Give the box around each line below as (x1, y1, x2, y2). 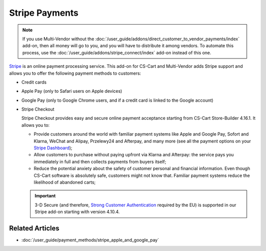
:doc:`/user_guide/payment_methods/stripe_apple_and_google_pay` (21, 237, 160, 243)
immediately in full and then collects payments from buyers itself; (33, 159, 166, 165)
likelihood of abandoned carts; (33, 179, 96, 185)
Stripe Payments (9, 7, 79, 18)
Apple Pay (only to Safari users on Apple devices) (21, 88, 123, 94)
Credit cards (21, 79, 47, 85)
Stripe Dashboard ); (33, 145, 72, 151)
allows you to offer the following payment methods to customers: (9, 70, 141, 76)
